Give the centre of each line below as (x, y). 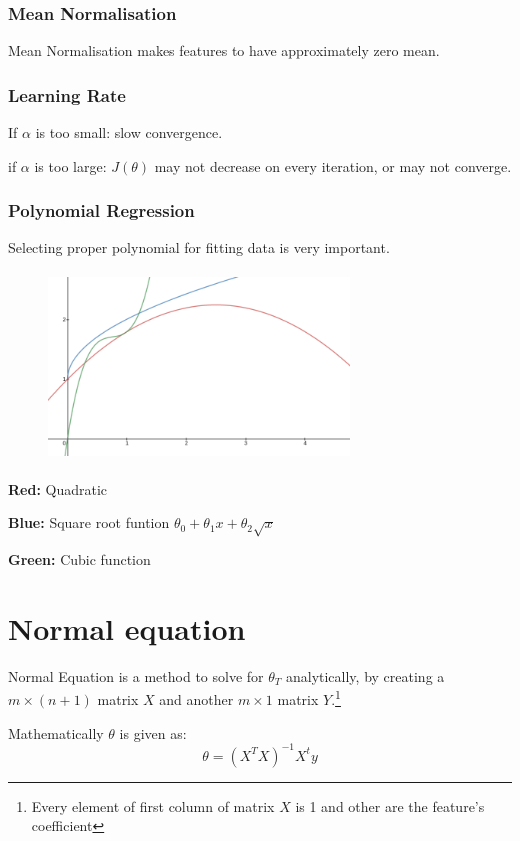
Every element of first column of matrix (153, 805)
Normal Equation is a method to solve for (136, 675)
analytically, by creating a (365, 675)
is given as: (153, 732)
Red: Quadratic (58, 488)
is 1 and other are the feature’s (390, 805)
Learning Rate (67, 94)
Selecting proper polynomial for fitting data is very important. (199, 247)
